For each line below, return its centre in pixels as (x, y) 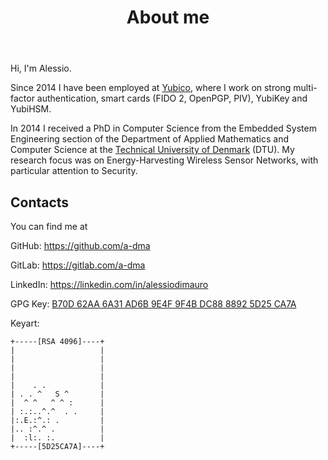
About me (168, 17)
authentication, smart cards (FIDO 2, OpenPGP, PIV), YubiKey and (172, 98)
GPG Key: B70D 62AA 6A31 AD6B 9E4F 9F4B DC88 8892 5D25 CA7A (153, 304)
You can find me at (49, 226)
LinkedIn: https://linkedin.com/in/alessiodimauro (109, 284)
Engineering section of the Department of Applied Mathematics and (149, 139)
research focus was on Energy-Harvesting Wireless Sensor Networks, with (164, 160)
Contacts (40, 202)
